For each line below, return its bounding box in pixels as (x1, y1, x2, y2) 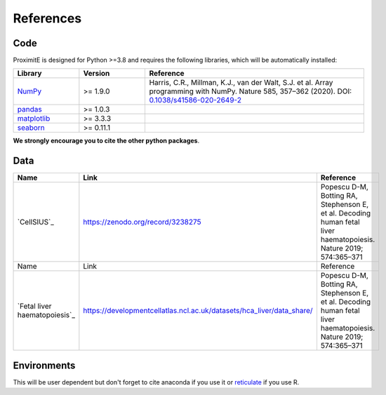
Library (17, 69, 42, 79)
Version (83, 69, 110, 79)
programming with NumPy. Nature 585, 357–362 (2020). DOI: (149, 86, 352, 96)
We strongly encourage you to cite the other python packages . (13, 137, 200, 145)
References (13, 11, 82, 26)
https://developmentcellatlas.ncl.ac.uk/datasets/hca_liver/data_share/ (83, 306, 313, 316)
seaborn (17, 123, 45, 133)
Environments (13, 359, 76, 371)
